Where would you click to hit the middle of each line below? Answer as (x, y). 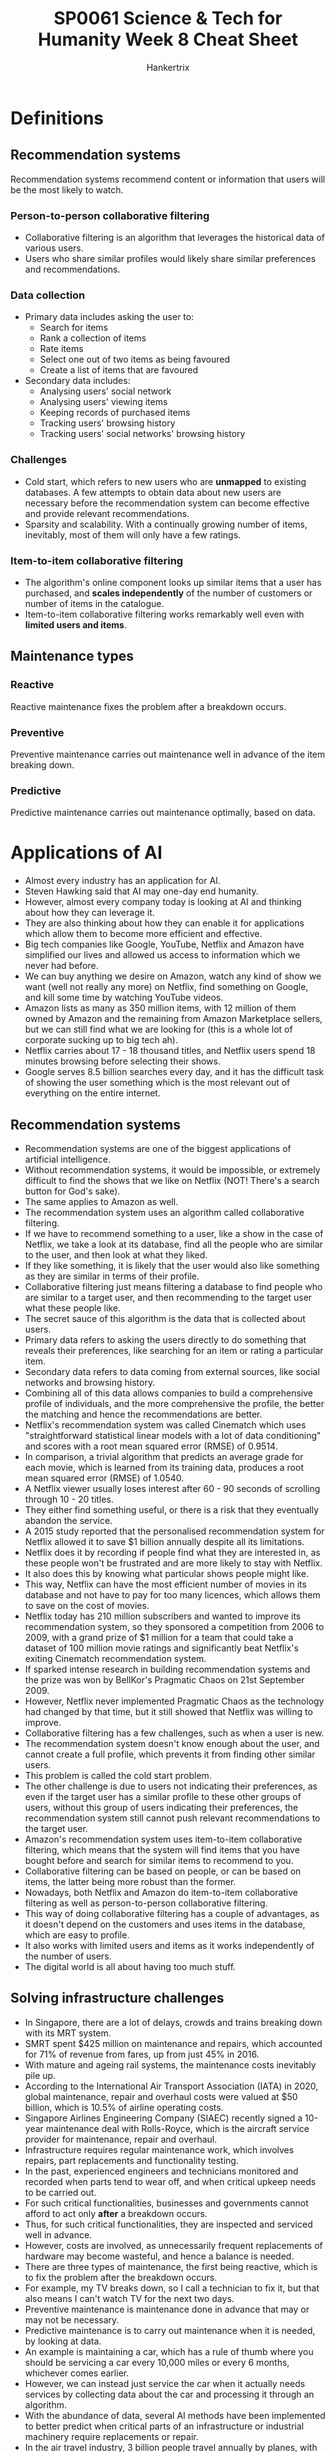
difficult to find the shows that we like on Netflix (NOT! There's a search (172, 1180)
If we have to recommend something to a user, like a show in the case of (174, 1233)
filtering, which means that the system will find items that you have (162, 1849)
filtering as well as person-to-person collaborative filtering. (146, 1903)
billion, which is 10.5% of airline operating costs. (124, 2107)
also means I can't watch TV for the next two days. (129, 2298)
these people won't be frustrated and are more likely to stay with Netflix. (173, 1563)
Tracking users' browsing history (107, 423)
